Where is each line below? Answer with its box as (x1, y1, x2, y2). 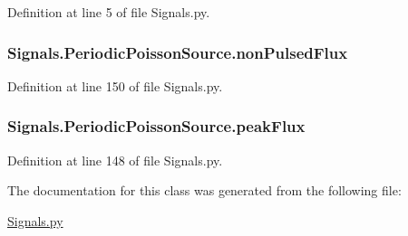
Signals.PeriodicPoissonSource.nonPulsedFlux (7, 41, 348, 63)
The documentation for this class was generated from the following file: (7, 181, 402, 200)
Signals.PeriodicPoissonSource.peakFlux (7, 115, 306, 137)
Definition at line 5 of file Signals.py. (7, 3, 210, 21)
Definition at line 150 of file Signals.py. (7, 76, 223, 95)
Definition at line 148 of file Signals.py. (7, 150, 223, 169)
